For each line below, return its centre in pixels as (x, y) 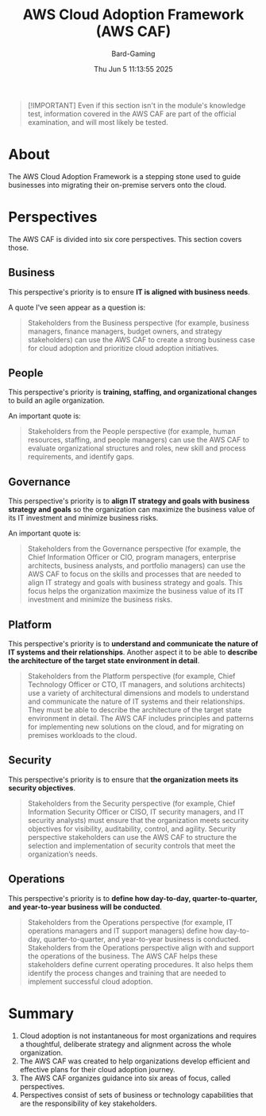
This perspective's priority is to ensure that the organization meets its (123, 779)
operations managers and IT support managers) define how (125, 931)
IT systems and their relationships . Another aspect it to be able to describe (133, 652)
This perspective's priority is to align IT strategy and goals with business (129, 501)
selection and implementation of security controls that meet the (131, 845)
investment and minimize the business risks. (100, 599)
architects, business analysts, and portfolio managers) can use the (137, 566)
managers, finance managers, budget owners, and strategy (125, 331)
